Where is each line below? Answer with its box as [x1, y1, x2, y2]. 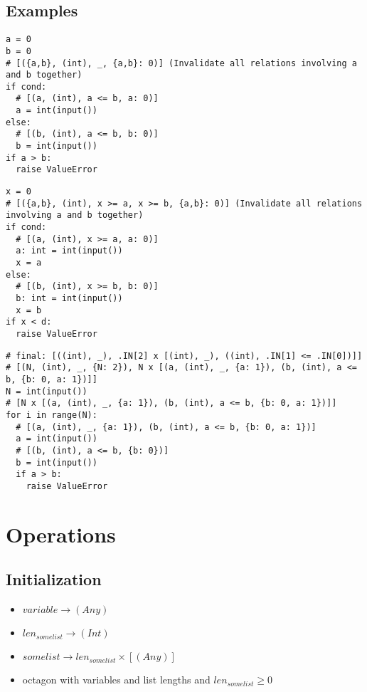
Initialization [6, 568, 102, 590]
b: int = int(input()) [16, 293, 123, 303]
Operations [6, 519, 116, 548]
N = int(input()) [6, 386, 87, 397]
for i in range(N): [6, 409, 97, 420]
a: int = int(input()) [16, 246, 123, 256]
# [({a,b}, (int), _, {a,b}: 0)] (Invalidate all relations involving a [6, 58, 357, 68]
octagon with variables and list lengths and [22, 672, 211, 687]
